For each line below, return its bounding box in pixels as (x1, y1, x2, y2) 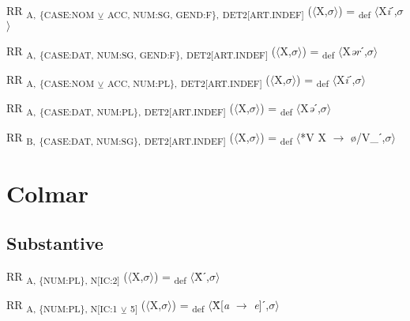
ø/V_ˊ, (350, 128, 386, 145)
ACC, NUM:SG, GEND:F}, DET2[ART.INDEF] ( (107, 2, 312, 21)
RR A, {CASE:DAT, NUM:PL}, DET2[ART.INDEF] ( (6, 100, 234, 119)
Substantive (6, 231, 103, 255)
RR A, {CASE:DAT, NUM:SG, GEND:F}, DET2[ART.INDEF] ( (6, 43, 276, 61)
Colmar (6, 176, 89, 209)
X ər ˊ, (342, 43, 367, 59)
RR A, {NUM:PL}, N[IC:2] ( (6, 268, 128, 286)
